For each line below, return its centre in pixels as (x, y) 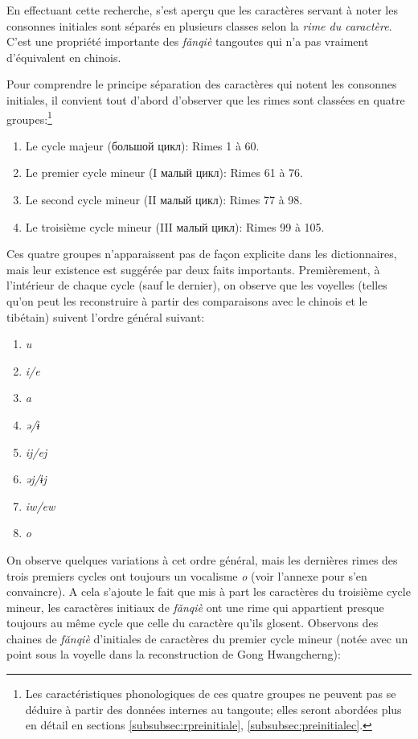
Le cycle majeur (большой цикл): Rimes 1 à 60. (142, 145)
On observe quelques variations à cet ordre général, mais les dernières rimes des (202, 559)
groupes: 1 (29, 117)
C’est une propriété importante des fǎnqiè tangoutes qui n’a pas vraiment (188, 41)
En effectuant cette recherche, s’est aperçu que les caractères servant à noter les (202, 10)
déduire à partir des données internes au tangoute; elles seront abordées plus (213, 709)
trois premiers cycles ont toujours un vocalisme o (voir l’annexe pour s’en (187, 575)
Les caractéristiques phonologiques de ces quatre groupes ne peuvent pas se (211, 694)
